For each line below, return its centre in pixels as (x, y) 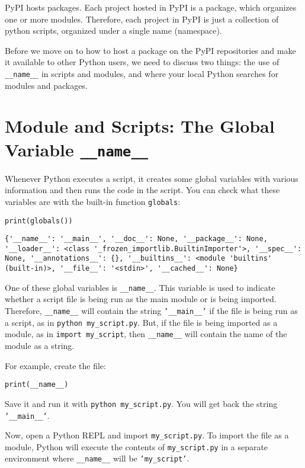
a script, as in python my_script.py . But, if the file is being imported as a (141, 322)
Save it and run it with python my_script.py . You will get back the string (141, 403)
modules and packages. (46, 85)
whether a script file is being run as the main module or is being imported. (141, 299)
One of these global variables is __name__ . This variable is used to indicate (140, 287)
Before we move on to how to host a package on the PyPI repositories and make (150, 50)
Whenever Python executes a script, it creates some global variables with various (152, 178)
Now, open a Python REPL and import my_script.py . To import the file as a (147, 435)
